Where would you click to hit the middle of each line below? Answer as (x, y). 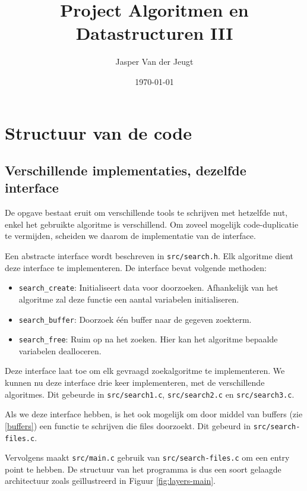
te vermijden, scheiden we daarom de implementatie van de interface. (130, 236)
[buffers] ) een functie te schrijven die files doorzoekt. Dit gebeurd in (128, 425)
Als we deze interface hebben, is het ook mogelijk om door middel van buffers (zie (154, 414)
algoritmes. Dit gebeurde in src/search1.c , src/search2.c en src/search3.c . (150, 394)
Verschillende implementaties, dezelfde (126, 170)
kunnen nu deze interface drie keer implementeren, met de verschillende (135, 383)
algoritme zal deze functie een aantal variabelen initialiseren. (129, 299)
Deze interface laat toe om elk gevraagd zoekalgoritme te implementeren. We (145, 371)
